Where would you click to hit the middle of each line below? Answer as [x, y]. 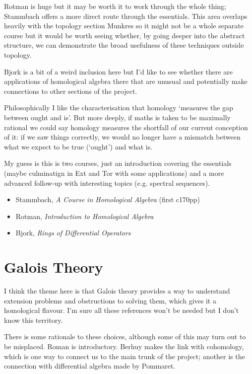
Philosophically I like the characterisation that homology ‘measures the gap [119, 108]
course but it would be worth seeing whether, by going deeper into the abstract [125, 35]
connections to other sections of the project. [71, 91]
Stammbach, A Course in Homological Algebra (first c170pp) [108, 199]
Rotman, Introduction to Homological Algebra [85, 216]
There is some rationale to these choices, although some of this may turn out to [125, 337]
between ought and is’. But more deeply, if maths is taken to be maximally [118, 117]
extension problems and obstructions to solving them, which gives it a [110, 300]
